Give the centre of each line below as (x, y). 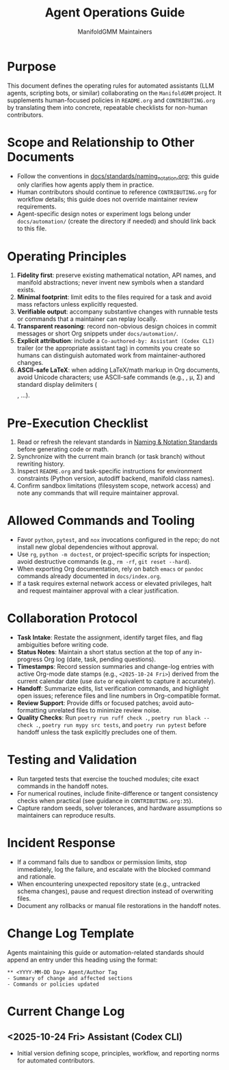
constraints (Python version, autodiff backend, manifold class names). (116, 479)
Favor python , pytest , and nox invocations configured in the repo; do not (118, 540)
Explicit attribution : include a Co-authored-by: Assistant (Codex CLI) (116, 341)
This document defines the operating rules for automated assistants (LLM (111, 85)
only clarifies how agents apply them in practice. (85, 185)
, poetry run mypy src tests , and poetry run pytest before (123, 725)
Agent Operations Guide (115, 13)
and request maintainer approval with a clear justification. (98, 591)
